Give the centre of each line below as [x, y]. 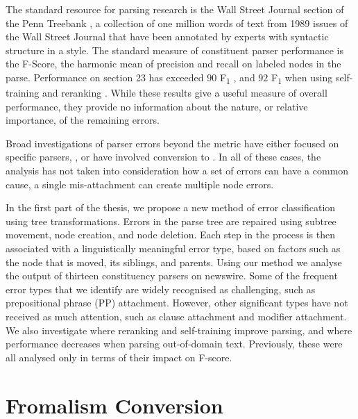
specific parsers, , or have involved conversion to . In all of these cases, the [163, 157]
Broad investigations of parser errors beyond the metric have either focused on [172, 143]
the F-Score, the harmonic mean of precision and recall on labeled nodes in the [173, 64]
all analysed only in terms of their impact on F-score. [119, 357]
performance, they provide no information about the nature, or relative [157, 106]
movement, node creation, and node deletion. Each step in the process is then [171, 235]
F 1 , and [237, 78]
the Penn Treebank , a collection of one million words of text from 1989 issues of [177, 23]
